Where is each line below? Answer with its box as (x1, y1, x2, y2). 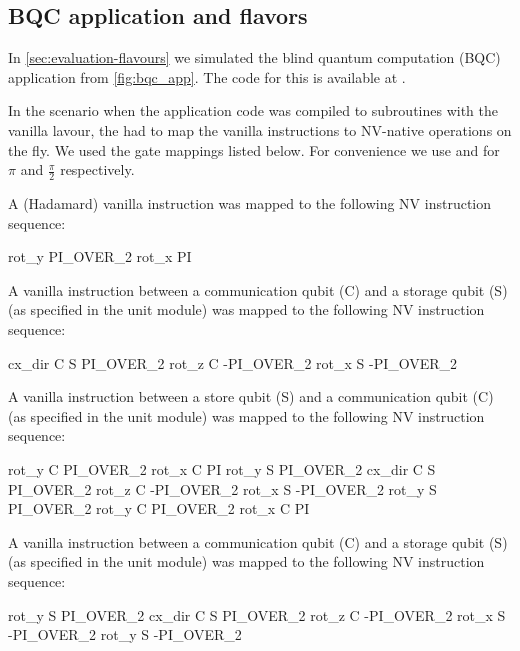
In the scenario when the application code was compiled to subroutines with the (8, 100, 498, 121)
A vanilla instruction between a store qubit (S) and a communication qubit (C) (8, 386, 494, 407)
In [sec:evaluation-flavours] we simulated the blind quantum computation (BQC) (8, 47, 501, 68)
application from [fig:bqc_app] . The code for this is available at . (8, 66, 406, 87)
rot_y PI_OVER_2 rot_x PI (8, 246, 192, 267)
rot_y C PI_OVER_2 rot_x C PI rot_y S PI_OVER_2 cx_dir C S (8, 458, 436, 479)
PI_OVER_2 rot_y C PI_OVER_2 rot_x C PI (8, 498, 310, 519)
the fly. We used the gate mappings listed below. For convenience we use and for (8, 139, 500, 160)
